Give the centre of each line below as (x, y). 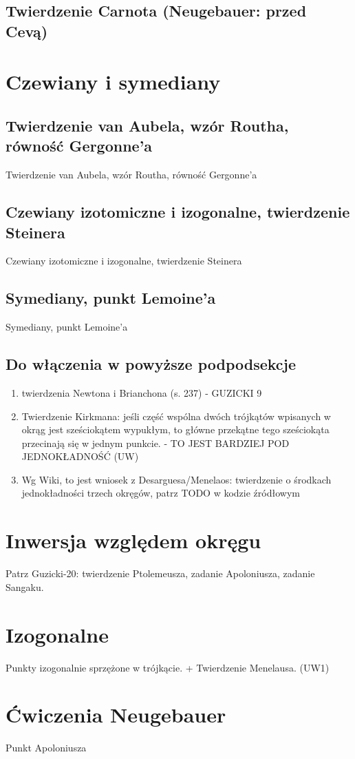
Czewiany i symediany (113, 82)
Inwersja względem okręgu (133, 540)
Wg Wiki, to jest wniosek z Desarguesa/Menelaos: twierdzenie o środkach (176, 479)
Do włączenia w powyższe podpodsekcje (151, 364)
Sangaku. (25, 586)
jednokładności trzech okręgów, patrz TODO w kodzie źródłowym (161, 493)
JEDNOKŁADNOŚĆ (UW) (80, 456)
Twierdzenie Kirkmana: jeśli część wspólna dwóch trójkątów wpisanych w (176, 416)
